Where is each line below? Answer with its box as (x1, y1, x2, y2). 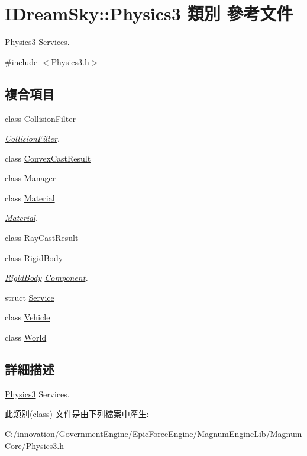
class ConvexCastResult (5, 152, 91, 164)
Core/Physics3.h (5, 439, 64, 451)
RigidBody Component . (5, 271, 88, 284)
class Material (5, 191, 55, 204)
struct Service (5, 291, 54, 303)
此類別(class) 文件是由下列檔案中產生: (5, 407, 149, 420)
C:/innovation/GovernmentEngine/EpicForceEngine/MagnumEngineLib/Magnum (5, 428, 302, 440)
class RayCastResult (5, 232, 79, 244)
